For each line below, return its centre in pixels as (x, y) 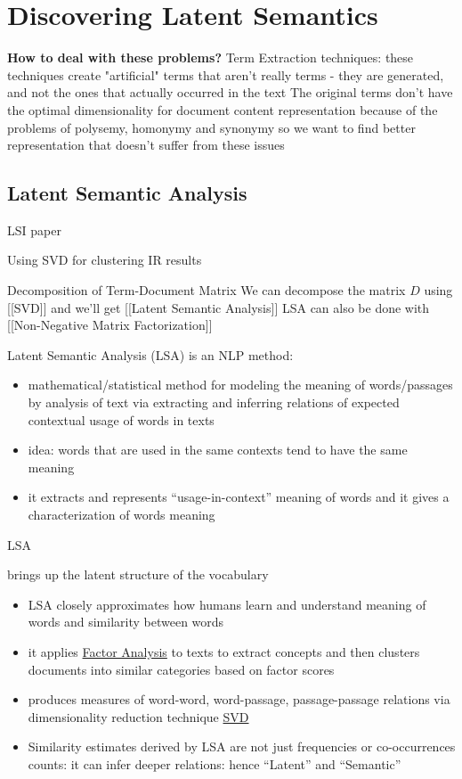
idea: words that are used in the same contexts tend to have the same (218, 450)
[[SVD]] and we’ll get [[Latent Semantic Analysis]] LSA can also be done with (219, 307)
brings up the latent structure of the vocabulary (138, 574)
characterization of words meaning (122, 515)
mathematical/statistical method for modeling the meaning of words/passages (240, 385)
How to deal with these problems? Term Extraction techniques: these (211, 57)
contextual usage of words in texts (121, 419)
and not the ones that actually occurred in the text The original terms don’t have (230, 92)
